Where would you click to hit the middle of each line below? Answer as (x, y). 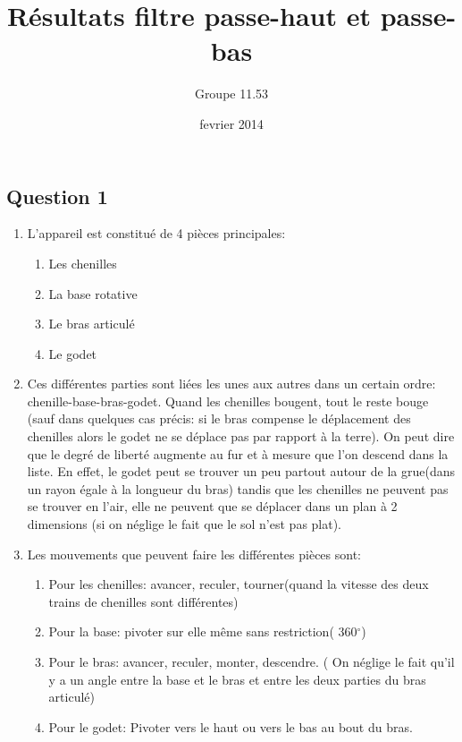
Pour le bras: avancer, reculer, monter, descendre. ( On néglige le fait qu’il (252, 661)
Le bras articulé (92, 324)
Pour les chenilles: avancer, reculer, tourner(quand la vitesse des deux (239, 584)
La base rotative (93, 293)
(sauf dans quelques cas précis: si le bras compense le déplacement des (219, 418)
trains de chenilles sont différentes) (143, 601)
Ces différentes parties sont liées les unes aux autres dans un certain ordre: (231, 384)
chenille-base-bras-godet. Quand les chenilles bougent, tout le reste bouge (228, 401)
